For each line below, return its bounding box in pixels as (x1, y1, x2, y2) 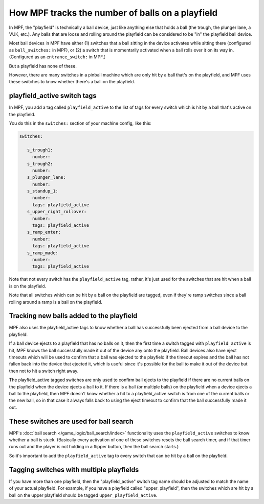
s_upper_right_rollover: (27, 209, 87, 215)
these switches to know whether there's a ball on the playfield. (9, 79, 135, 85)
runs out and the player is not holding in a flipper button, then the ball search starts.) (9, 444, 179, 450)
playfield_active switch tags (9, 92, 97, 100)
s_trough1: (27, 147, 53, 153)
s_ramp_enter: (27, 229, 61, 235)
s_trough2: (27, 161, 53, 167)
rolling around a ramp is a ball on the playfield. (9, 299, 103, 305)
